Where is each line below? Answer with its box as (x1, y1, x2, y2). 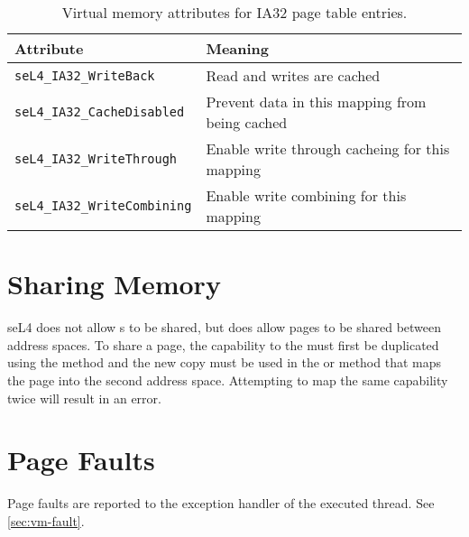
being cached (206, 112, 288, 133)
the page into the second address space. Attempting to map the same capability (7, 370, 448, 389)
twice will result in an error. (7, 388, 161, 407)
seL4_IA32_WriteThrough (14, 152, 178, 166)
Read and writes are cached (206, 65, 381, 86)
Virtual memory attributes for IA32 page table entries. (61, 2, 408, 23)
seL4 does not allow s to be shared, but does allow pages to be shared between (7, 318, 442, 337)
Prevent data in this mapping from (206, 91, 427, 112)
